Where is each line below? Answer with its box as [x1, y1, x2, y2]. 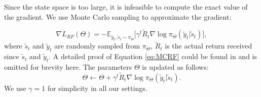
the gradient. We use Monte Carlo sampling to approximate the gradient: [4, 11, 232, 22]
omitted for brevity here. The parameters [4, 61, 132, 72]
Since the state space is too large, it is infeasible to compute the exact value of [4, 2, 248, 12]
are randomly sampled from [54, 40, 140, 51]
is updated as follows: [142, 61, 209, 72]
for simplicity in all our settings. [47, 82, 147, 93]
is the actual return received [165, 40, 252, 51]
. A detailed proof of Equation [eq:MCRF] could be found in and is [49, 51, 257, 62]
